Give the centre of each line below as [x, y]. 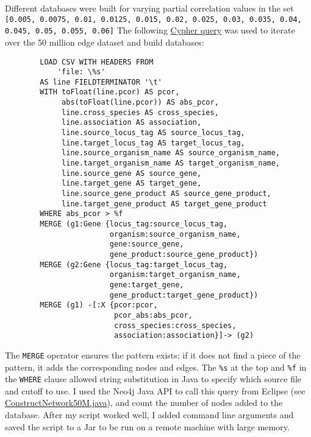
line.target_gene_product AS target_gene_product [164, 204]
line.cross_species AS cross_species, [140, 112]
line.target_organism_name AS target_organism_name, [171, 163]
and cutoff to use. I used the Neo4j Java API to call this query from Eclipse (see [155, 390]
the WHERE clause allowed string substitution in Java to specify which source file [153, 379]
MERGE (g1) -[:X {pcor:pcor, [99, 305]
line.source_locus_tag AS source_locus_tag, [153, 133]
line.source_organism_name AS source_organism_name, [171, 153]
